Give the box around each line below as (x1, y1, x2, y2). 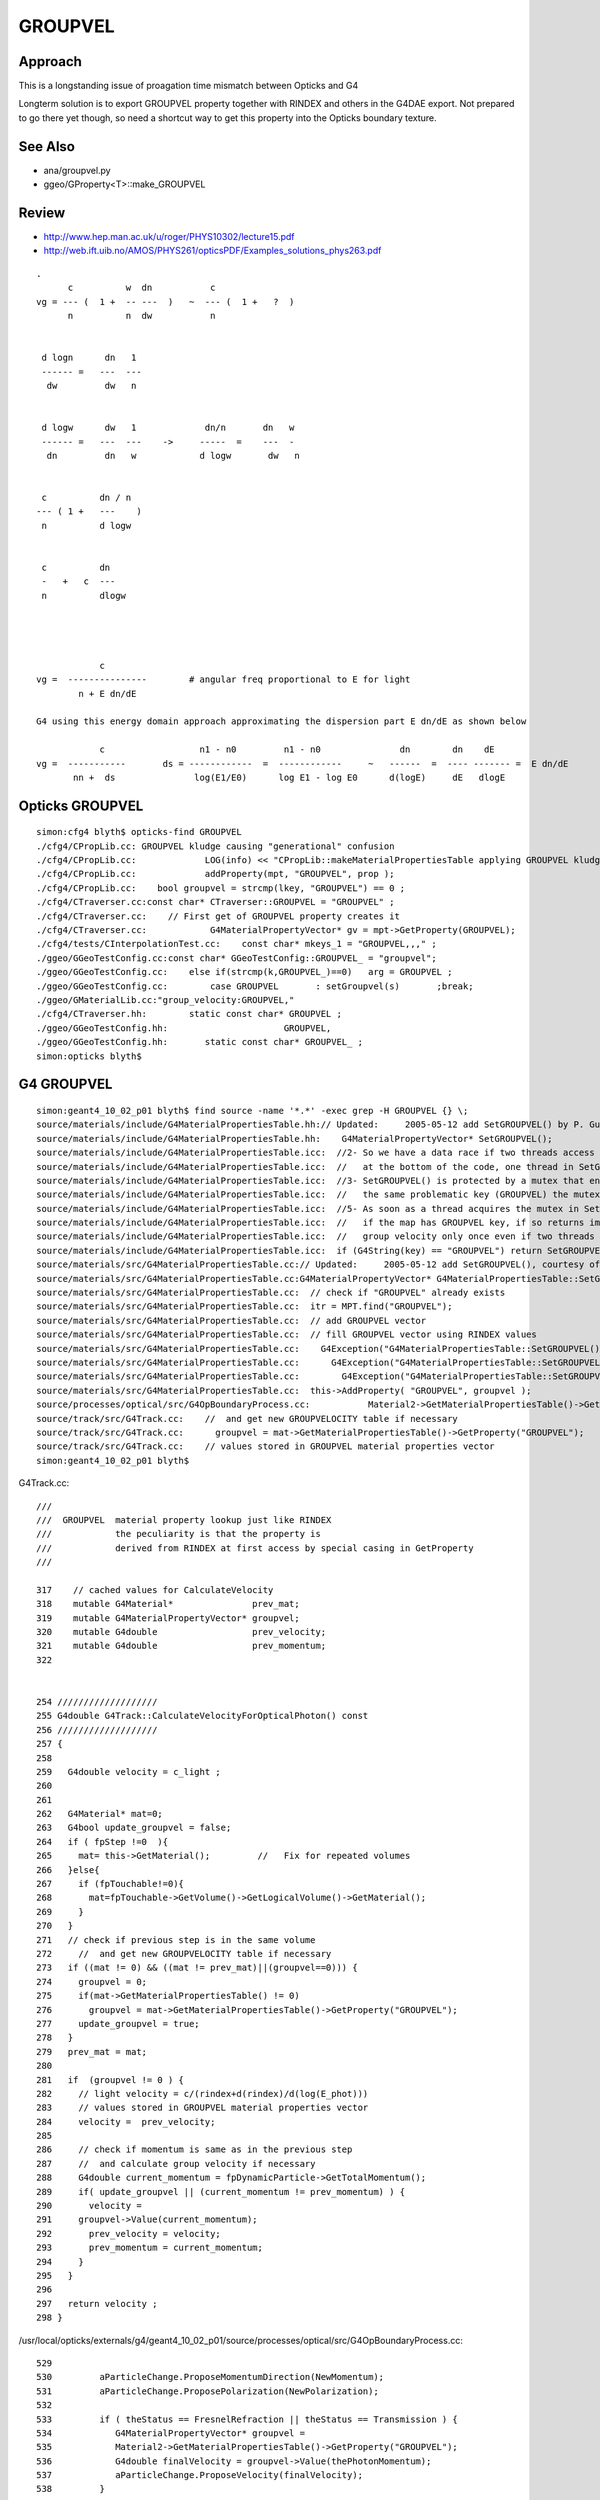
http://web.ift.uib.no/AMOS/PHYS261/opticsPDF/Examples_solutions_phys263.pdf (43, 245, 382, 257)
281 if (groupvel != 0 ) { (36, 2074, 185, 2085)
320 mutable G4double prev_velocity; (36, 1626, 327, 1638)
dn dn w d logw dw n (46, 450, 300, 461)
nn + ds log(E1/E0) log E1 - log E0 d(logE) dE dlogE (73, 771, 506, 783)
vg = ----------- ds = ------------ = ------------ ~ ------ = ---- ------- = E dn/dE (36, 758, 569, 769)
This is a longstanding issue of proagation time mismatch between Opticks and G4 (18, 80, 359, 92)
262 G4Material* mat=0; (36, 1808, 164, 1820)
